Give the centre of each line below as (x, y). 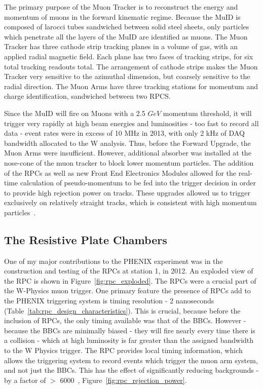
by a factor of (25, 380)
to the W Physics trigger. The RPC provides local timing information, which (123, 350)
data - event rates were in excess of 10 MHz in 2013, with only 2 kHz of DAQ (124, 133)
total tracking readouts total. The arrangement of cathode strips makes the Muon (131, 66)
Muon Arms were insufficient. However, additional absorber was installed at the (128, 153)
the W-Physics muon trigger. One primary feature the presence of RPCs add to (127, 290)
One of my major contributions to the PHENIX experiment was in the (114, 261)
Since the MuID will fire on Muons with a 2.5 (75, 113)
